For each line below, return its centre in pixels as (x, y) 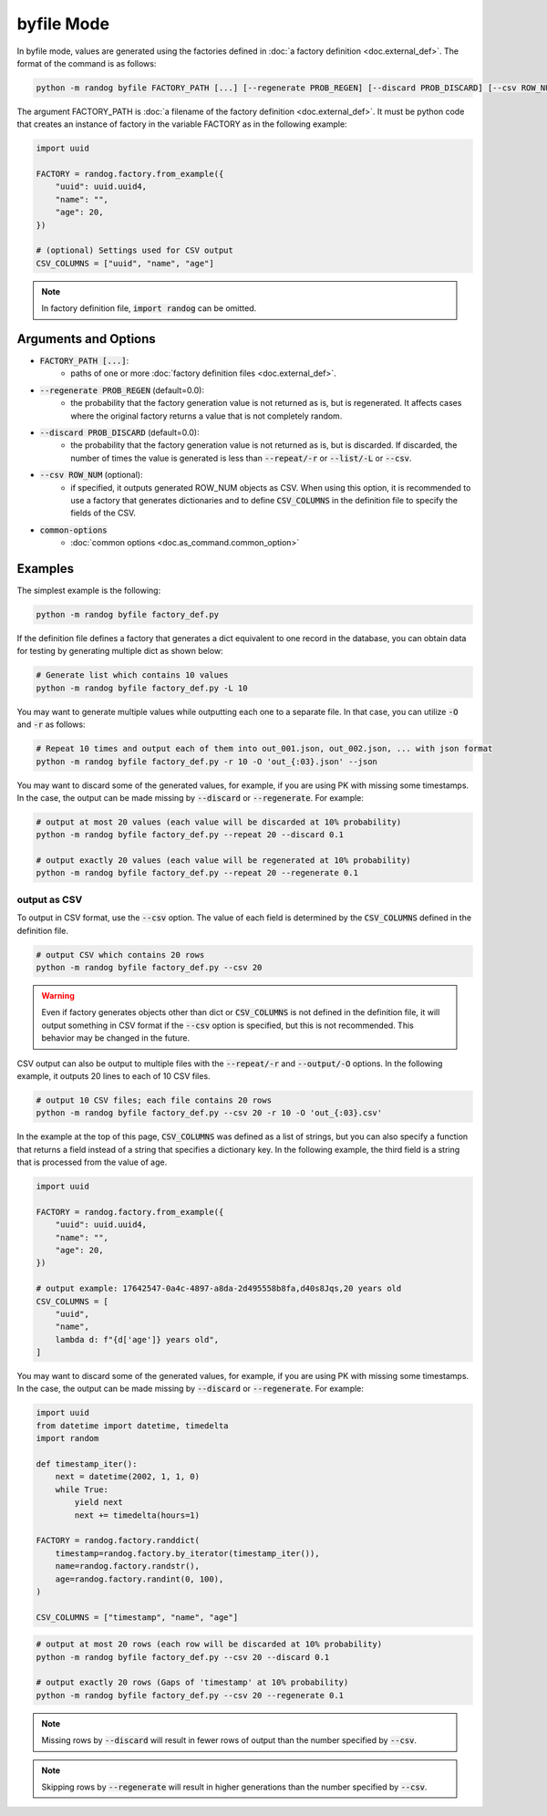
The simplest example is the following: (89, 591)
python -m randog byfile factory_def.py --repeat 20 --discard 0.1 (190, 835)
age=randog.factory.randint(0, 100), (139, 1579)
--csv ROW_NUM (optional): (91, 475)
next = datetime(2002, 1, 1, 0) (128, 1477)
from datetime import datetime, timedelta (132, 1426)
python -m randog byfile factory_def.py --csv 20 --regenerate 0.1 (190, 1695)
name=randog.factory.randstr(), (128, 1566)
